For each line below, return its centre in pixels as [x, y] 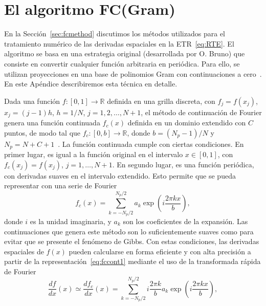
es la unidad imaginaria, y [71, 221]
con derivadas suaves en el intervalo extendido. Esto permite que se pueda [120, 175]
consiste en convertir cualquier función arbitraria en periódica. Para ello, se [122, 63]
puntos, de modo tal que [42, 132]
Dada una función [32, 101]
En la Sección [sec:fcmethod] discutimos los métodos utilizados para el [115, 34]
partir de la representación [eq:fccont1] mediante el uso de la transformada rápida [132, 261]
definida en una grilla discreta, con [161, 101]
